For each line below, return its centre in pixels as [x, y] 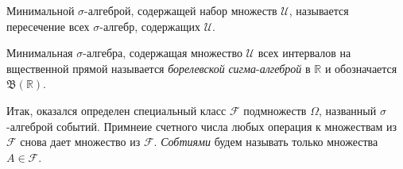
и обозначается [361, 68]
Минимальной [41, 10]
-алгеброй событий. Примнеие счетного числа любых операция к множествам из [202, 126]
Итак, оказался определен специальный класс [116, 110]
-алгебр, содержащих [150, 26]
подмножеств [275, 110]
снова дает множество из [80, 142]
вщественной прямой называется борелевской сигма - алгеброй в [159, 68]
